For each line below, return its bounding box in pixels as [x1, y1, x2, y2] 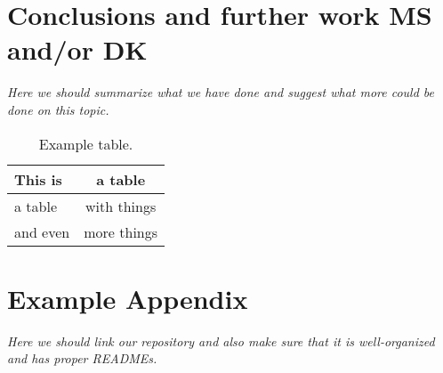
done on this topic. [7, 100, 109, 118]
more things [84, 221, 158, 242]
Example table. [38, 133, 133, 154]
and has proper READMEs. [7, 349, 157, 368]
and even [14, 221, 70, 242]
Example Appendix [7, 280, 248, 316]
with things [85, 195, 157, 216]
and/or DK [7, 31, 148, 68]
